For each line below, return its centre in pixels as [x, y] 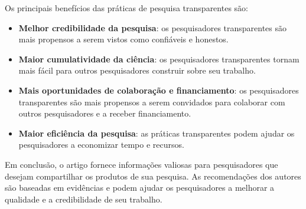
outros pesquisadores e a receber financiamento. [105, 113]
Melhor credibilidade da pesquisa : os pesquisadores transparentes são [153, 27]
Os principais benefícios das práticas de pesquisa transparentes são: [126, 8]
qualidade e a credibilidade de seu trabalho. [84, 199]
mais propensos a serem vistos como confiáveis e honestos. [123, 39]
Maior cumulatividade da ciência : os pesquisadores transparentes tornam [159, 59]
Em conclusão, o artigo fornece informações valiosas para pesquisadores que [141, 164]
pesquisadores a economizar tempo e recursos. [101, 145]
